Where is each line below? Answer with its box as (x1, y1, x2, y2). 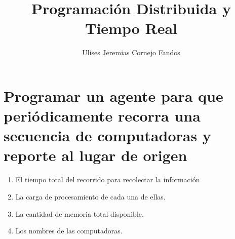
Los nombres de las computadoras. (15, 225, 123, 236)
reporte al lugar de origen (4, 145, 187, 166)
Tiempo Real (85, 18, 178, 38)
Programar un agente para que (4, 85, 223, 106)
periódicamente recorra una (4, 105, 201, 126)
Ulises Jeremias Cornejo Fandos (82, 47, 180, 58)
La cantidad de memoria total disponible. (15, 208, 144, 219)
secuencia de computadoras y (4, 125, 211, 146)
